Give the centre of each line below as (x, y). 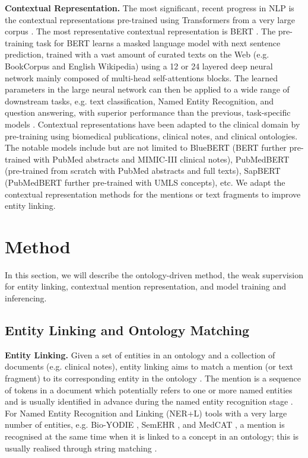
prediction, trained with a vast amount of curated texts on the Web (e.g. (137, 54)
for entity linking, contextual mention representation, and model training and (145, 286)
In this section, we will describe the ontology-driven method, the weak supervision (154, 274)
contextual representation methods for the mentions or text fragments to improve (153, 194)
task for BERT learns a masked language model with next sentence (158, 42)
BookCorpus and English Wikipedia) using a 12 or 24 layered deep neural (139, 66)
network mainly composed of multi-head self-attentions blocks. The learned (142, 77)
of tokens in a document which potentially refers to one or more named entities (149, 389)
